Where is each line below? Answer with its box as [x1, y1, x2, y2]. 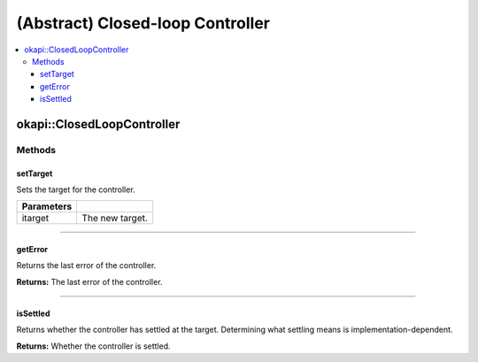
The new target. [81, 212, 148, 225]
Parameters [21, 200, 73, 212]
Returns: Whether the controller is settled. [16, 341, 172, 351]
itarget [21, 212, 50, 225]
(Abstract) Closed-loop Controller [16, 13, 270, 33]
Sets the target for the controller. [16, 184, 136, 195]
